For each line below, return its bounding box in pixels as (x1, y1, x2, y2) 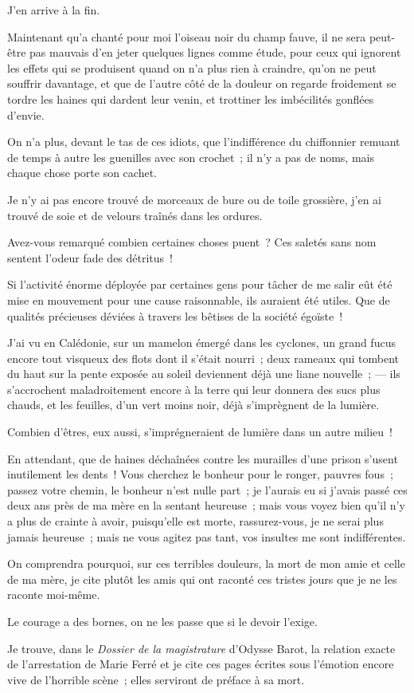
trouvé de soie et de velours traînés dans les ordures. (7, 207, 263, 223)
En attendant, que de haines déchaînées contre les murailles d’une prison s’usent (7, 450, 398, 467)
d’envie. (7, 106, 45, 123)
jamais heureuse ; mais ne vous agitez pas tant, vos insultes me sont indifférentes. (7, 528, 406, 545)
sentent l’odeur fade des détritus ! (7, 249, 173, 266)
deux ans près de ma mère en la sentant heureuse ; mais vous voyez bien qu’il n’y (7, 497, 405, 514)
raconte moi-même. (7, 586, 100, 603)
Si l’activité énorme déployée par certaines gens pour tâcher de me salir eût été (7, 276, 393, 293)
